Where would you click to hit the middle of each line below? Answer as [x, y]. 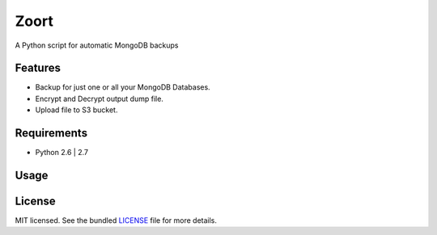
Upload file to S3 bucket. [76, 110]
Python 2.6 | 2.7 [62, 153]
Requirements [51, 133]
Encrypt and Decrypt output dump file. [99, 99]
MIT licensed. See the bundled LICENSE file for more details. [116, 220]
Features [38, 68]
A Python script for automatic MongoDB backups [97, 45]
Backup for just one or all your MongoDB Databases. [123, 87]
